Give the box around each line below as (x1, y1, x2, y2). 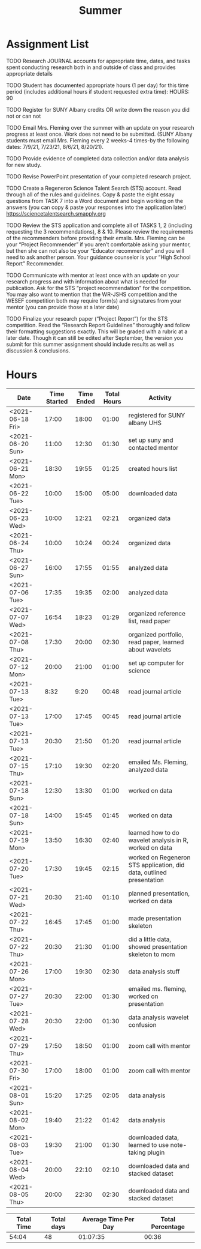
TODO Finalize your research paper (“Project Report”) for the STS (6, 315, 168, 322)
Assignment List (6, 37, 89, 51)
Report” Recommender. (6, 259, 64, 267)
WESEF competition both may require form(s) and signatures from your (6, 297, 182, 304)
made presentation (128, 914, 181, 922)
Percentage (151, 1223, 185, 1231)
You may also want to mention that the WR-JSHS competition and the (6, 291, 178, 298)
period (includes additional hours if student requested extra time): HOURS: (6, 88, 190, 95)
